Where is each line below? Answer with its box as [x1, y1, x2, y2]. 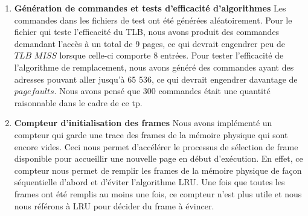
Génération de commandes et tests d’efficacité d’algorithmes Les [14, 2, 286, 14]
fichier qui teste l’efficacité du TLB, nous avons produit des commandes [14, 25, 280, 38]
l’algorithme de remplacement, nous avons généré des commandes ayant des [14, 60, 294, 73]
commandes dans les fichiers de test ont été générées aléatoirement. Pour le [14, 13, 292, 26]
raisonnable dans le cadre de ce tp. [14, 96, 143, 109]
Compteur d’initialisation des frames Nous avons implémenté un [14, 116, 272, 129]
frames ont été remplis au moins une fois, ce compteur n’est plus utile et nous [14, 187, 302, 200]
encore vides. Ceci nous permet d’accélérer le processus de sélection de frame [14, 140, 298, 153]
